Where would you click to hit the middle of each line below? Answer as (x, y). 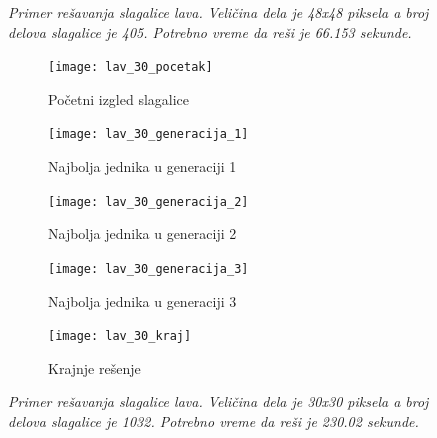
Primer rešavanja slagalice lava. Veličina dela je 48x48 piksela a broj (218, 12)
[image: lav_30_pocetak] (130, 67)
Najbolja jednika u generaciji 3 (142, 300)
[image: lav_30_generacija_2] (148, 201)
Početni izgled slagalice (119, 98)
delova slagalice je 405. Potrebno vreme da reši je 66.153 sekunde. (210, 31)
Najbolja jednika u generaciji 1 (142, 166)
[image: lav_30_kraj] (120, 336)
